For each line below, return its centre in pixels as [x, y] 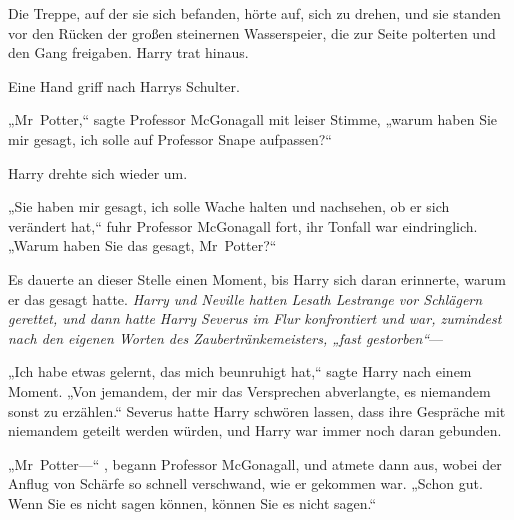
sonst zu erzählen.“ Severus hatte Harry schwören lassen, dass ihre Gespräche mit [257, 410]
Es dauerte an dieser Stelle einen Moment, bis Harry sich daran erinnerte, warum [257, 278]
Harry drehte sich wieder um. [98, 172]
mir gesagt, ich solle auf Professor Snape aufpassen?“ [170, 138]
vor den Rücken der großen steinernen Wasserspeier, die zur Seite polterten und [252, 32]
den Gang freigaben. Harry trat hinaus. [128, 52]
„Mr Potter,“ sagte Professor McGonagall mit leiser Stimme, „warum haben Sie [253, 119]
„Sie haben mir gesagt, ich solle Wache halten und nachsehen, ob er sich [229, 206]
